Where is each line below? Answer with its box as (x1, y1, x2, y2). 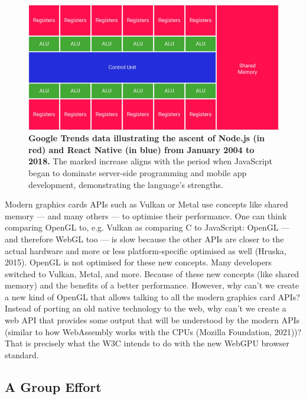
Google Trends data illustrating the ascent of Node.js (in (28, 132, 265, 144)
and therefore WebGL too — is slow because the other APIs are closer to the (5, 232, 284, 245)
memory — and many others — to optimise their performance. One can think (5, 209, 287, 222)
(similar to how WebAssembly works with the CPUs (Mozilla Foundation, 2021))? (5, 325, 302, 338)
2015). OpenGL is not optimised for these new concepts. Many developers (5, 256, 272, 268)
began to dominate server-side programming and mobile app (28, 166, 247, 179)
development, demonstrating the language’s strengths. (28, 178, 223, 190)
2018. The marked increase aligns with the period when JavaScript (28, 155, 272, 167)
